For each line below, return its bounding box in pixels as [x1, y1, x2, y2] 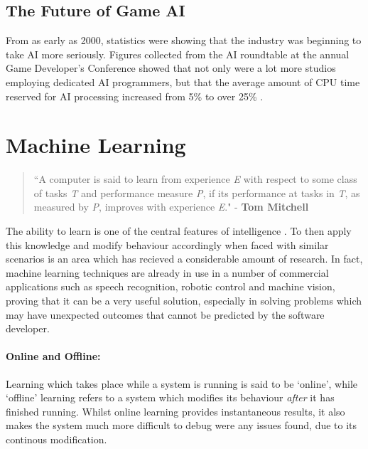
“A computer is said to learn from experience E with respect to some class [33, 171, 357, 186]
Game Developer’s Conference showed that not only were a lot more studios [6, 60, 336, 75]
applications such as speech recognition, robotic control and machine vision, [6, 279, 335, 294]
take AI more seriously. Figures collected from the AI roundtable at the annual [6, 46, 350, 61]
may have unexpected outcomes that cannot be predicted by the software [6, 307, 325, 322]
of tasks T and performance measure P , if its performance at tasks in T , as [33, 185, 360, 200]
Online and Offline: [6, 349, 101, 364]
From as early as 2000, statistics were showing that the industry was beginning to [6, 33, 362, 48]
